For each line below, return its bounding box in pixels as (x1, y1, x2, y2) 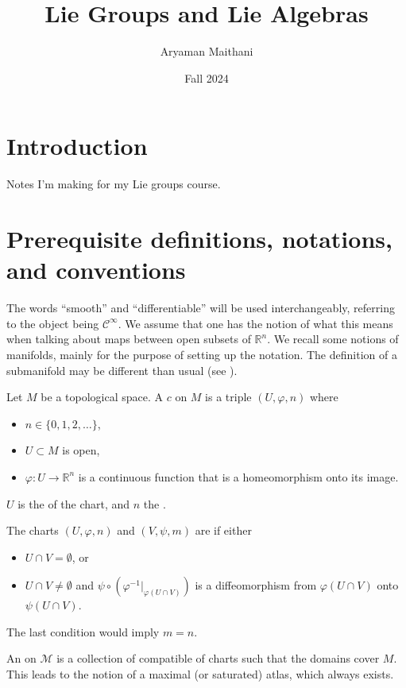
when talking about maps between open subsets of (6, 330, 251, 347)
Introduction (6, 129, 148, 162)
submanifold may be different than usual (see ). (6, 361, 238, 378)
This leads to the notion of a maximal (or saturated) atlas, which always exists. (6, 666, 394, 682)
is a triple (205, 388, 252, 405)
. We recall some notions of (267, 330, 399, 347)
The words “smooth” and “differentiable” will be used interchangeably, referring (6, 300, 395, 316)
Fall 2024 (184, 69, 229, 86)
